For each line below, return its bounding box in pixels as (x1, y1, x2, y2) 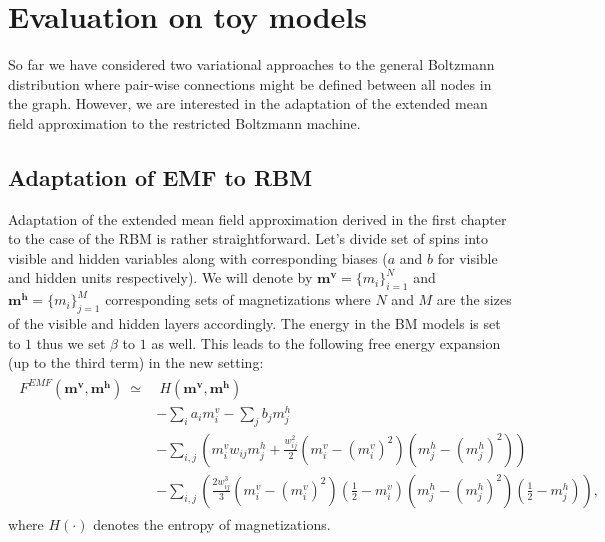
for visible (437, 247, 498, 268)
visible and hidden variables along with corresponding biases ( (8, 247, 388, 268)
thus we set (36, 332, 106, 353)
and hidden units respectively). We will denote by (8, 267, 313, 288)
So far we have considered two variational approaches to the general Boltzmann (8, 54, 495, 75)
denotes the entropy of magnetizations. (93, 513, 331, 534)
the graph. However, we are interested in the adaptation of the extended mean (8, 93, 488, 114)
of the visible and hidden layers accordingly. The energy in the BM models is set (8, 313, 501, 334)
